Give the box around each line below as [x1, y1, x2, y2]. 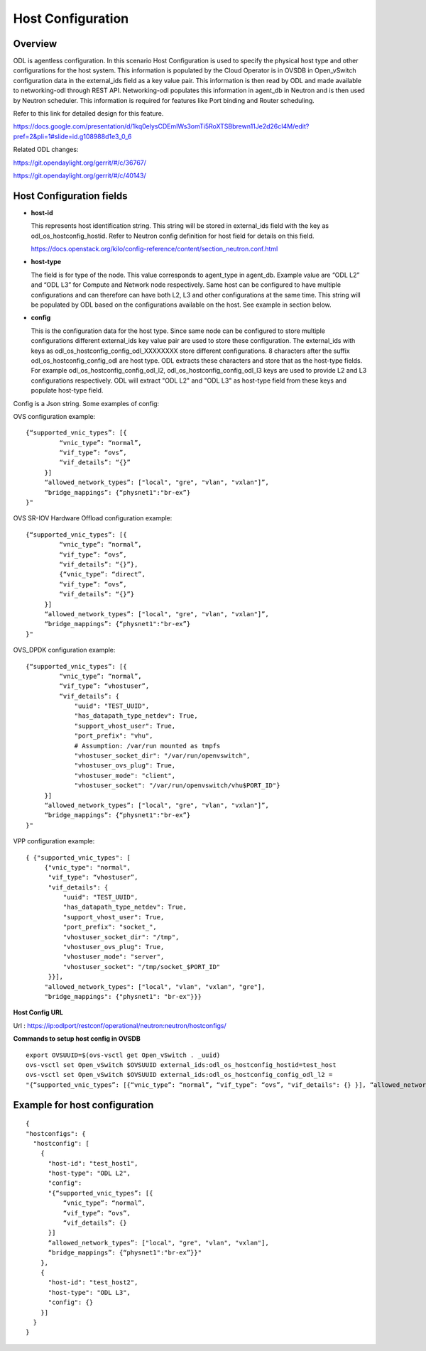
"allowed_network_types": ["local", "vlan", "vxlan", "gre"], [44, 983, 266, 990]
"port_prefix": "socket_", [62, 923, 158, 931]
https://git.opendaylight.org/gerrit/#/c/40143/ [13, 171, 146, 180]
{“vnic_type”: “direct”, [59, 570, 146, 579]
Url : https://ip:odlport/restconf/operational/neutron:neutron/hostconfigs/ [13, 1021, 226, 1029]
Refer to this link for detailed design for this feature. [13, 109, 164, 118]
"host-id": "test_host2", [48, 1279, 138, 1286]
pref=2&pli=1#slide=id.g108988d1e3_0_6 [13, 132, 132, 141]
